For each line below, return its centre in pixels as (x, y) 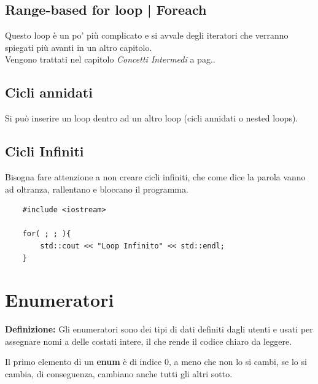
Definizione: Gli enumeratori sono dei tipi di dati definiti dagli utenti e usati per (159, 329)
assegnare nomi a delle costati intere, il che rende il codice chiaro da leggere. (149, 341)
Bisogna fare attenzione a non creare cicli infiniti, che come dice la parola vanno (155, 176)
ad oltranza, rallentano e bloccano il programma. (97, 189)
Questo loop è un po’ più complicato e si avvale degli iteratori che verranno (147, 35)
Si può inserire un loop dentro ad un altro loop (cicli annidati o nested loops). (152, 118)
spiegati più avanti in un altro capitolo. (79, 47)
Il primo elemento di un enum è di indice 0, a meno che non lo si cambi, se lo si (156, 362)
